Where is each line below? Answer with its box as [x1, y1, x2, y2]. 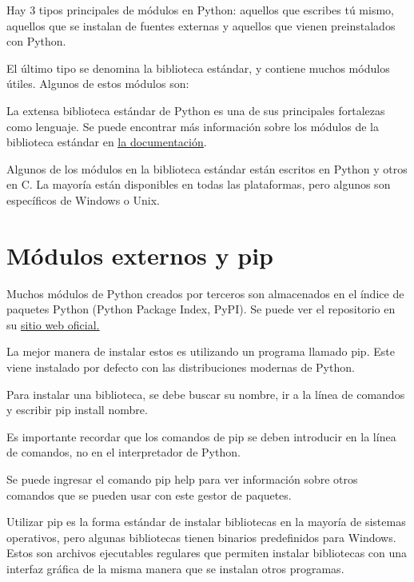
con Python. [6, 33, 66, 50]
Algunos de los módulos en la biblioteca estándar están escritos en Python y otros [6, 160, 408, 177]
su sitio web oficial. [6, 316, 100, 333]
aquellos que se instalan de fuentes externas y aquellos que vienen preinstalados [6, 17, 396, 34]
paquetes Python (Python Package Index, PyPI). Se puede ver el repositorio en [6, 301, 396, 317]
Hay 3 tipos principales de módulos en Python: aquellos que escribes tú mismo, [6, 2, 394, 18]
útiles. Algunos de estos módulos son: [6, 75, 189, 92]
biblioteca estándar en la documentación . [6, 134, 207, 150]
